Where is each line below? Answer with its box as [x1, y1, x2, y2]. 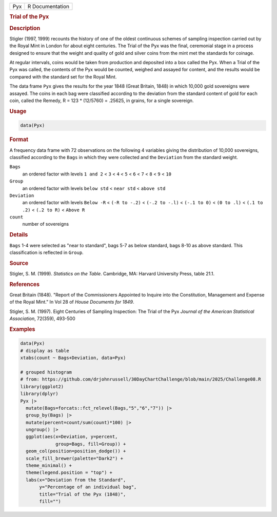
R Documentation [27, 3, 69, 10]
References [9, 281, 40, 288]
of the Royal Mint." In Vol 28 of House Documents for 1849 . [9, 299, 134, 305]
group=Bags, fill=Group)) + [55, 441, 126, 447]
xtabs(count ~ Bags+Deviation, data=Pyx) [20, 355, 126, 361]
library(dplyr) [20, 391, 58, 397]
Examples [9, 326, 35, 333]
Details [9, 231, 28, 238]
